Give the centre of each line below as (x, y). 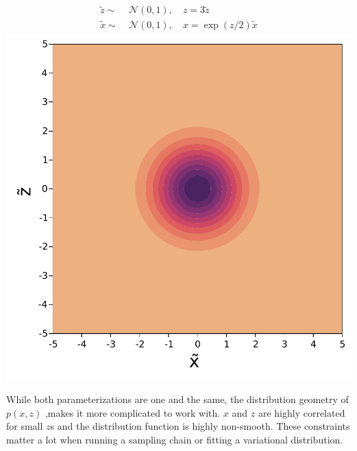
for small (25, 426)
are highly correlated (301, 412)
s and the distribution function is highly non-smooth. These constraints (200, 426)
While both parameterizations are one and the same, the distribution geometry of (177, 399)
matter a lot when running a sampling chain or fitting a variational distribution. (175, 439)
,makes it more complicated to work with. (133, 412)
